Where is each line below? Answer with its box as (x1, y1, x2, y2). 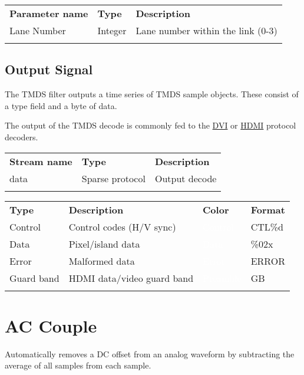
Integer (97, 24, 127, 37)
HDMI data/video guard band (68, 271, 194, 285)
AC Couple (5, 313, 97, 337)
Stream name (9, 154, 72, 168)
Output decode (154, 171, 217, 185)
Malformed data (68, 254, 135, 268)
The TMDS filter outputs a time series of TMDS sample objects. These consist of (5, 88, 299, 100)
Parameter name (9, 6, 88, 20)
